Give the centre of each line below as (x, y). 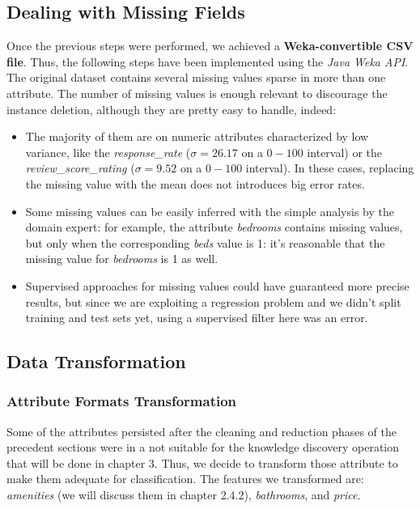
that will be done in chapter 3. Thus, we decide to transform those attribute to (202, 462)
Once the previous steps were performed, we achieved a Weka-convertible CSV (210, 46)
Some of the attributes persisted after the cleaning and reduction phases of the (202, 431)
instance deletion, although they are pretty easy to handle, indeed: (172, 109)
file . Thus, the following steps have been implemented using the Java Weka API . (208, 61)
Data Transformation (96, 361)
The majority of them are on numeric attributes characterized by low (197, 136)
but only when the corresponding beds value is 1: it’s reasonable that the (205, 242)
